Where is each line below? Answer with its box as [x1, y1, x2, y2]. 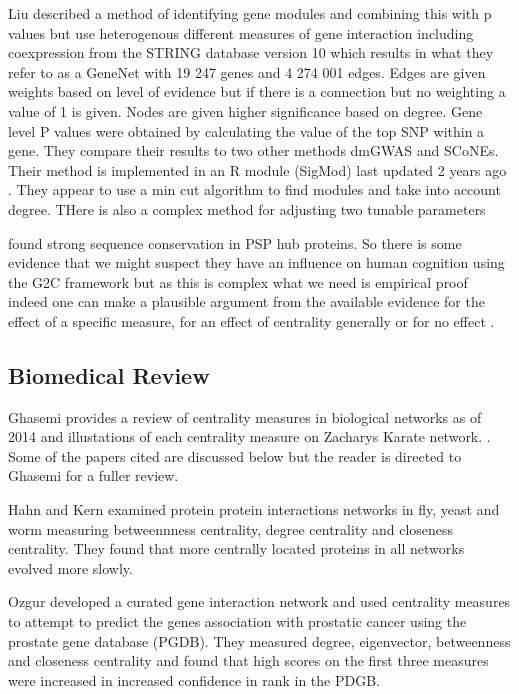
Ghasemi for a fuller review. [8, 465, 179, 486]
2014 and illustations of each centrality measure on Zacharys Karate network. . [8, 426, 491, 447]
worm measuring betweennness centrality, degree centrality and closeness [8, 518, 454, 539]
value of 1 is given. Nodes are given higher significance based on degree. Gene [8, 100, 483, 121]
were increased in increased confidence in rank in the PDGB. [8, 669, 380, 690]
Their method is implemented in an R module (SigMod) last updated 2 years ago [8, 159, 507, 180]
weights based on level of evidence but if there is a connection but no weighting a [8, 81, 506, 102]
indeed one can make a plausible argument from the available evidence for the [8, 291, 485, 312]
